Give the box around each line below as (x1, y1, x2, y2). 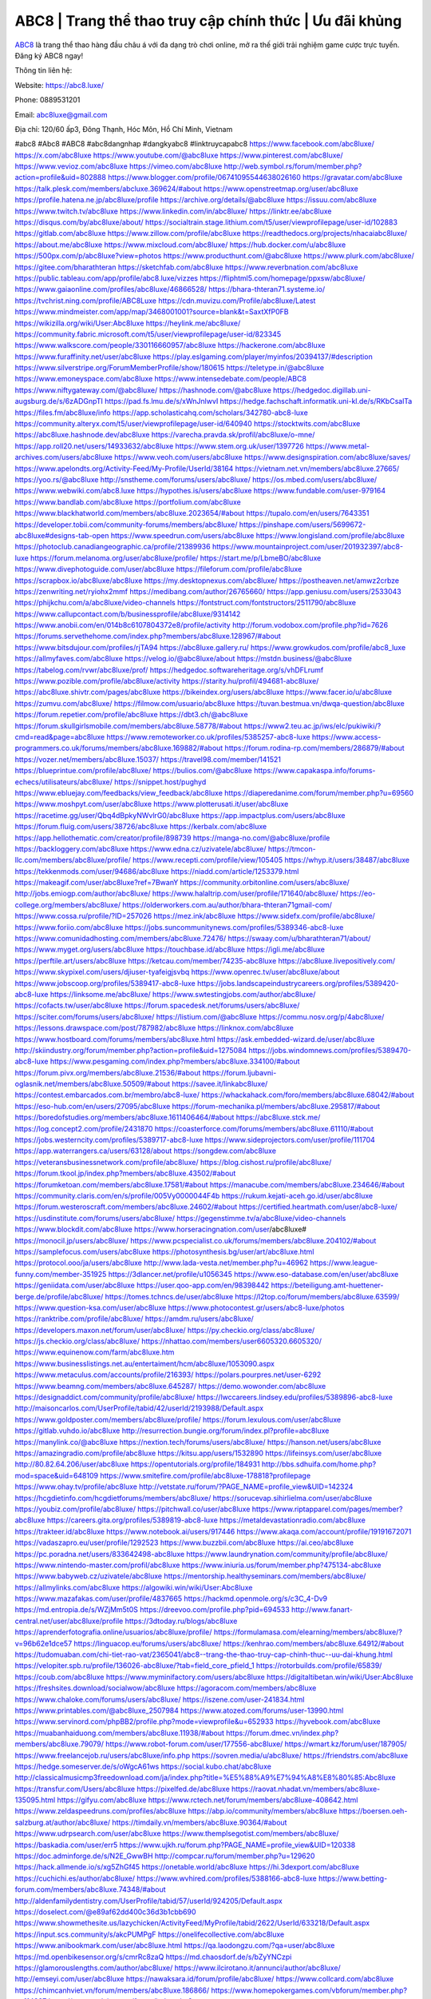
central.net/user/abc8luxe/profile (14, 1616, 124, 1626)
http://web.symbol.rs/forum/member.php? (223, 162, 362, 171)
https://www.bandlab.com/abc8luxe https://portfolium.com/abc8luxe (14, 497, 241, 507)
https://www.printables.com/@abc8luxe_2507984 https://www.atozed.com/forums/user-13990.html (14, 1706, 344, 1715)
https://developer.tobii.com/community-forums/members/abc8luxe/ (14, 520, 238, 529)
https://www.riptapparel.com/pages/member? (251, 1504, 403, 1514)
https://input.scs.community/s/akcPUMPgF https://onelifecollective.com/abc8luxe (14, 1929, 285, 1939)
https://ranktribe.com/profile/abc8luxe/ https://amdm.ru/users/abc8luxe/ (14, 1314, 255, 1323)
